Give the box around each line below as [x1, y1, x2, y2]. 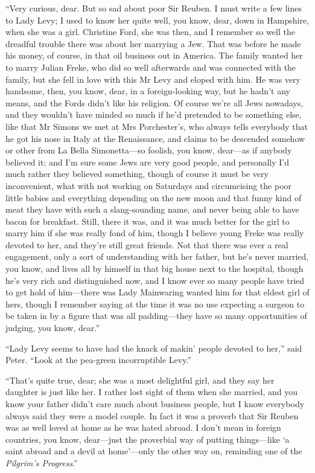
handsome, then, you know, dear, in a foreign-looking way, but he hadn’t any [5, 85, 290, 97]
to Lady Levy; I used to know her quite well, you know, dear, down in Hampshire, [5, 13, 310, 26]
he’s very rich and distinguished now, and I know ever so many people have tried [5, 274, 305, 286]
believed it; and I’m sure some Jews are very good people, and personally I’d [5, 155, 290, 168]
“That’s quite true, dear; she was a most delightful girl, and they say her [5, 373, 275, 386]
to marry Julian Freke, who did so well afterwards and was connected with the [5, 60, 296, 73]
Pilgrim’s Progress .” [5, 456, 78, 469]
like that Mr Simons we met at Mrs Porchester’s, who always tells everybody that [5, 120, 308, 132]
